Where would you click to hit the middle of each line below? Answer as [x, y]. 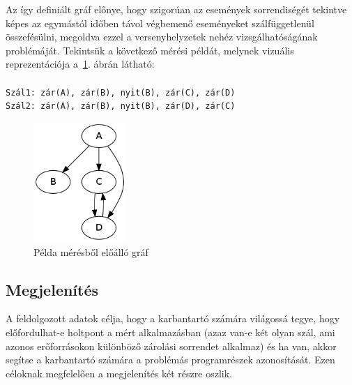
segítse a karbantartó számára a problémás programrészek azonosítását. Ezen [170, 360]
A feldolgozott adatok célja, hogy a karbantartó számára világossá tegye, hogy [173, 318]
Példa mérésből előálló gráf [91, 251]
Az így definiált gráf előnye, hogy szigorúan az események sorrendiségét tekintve [176, 9]
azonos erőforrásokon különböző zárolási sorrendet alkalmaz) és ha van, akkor [171, 346]
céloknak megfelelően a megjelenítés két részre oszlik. [119, 373]
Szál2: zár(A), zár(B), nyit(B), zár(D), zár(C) [121, 106]
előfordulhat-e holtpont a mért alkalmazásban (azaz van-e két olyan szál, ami [170, 332]
